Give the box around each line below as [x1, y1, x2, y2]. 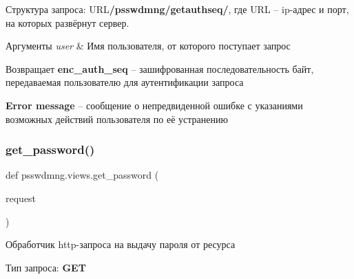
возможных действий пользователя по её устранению [6, 111, 228, 126]
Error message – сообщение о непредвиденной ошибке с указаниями [6, 98, 303, 112]
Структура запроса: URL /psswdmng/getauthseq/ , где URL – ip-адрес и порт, [6, 2, 349, 16]
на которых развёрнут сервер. [6, 15, 129, 30]
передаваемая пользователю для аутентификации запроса [6, 75, 244, 89]
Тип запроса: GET [6, 260, 86, 274]
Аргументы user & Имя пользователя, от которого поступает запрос [6, 38, 291, 53]
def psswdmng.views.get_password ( [6, 168, 159, 182]
